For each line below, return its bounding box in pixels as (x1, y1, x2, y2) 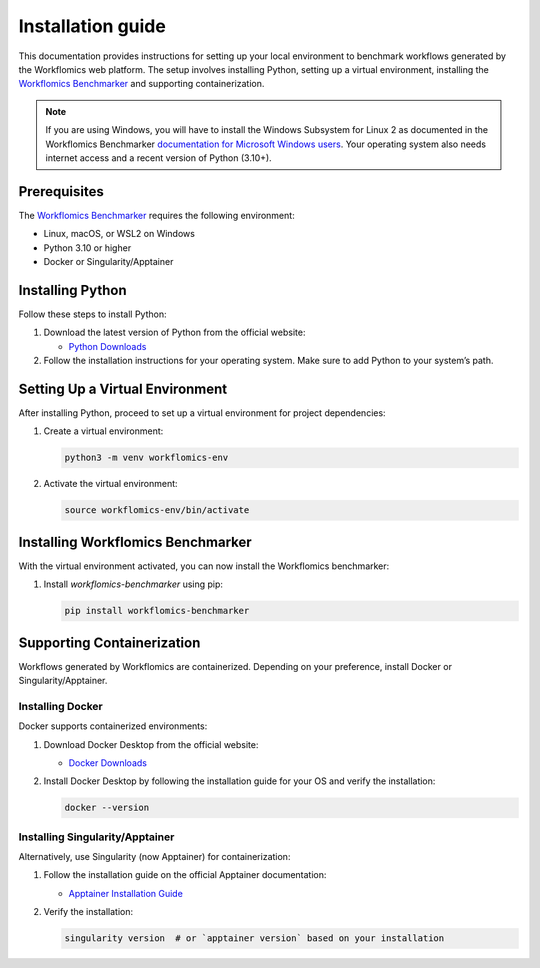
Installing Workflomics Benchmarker (18, 533, 252, 550)
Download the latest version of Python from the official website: (43, 326, 306, 339)
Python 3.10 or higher (43, 241, 132, 254)
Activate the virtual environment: (43, 478, 179, 490)
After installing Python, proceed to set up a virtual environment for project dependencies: (18, 406, 386, 419)
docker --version (64, 802, 150, 814)
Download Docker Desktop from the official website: (43, 738, 259, 750)
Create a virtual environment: (43, 425, 164, 437)
